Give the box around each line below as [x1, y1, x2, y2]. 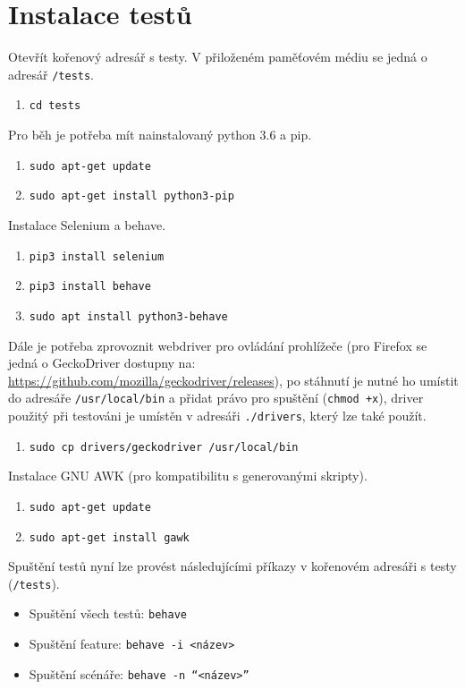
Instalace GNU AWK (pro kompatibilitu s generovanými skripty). [8, 466, 368, 485]
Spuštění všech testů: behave [29, 604, 187, 623]
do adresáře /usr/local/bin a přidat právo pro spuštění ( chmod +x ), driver [8, 388, 424, 407]
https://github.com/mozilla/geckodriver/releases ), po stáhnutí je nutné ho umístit [8, 370, 459, 389]
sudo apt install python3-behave [29, 310, 228, 323]
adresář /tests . [8, 64, 95, 83]
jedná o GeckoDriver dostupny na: [8, 353, 196, 372]
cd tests [29, 99, 81, 113]
